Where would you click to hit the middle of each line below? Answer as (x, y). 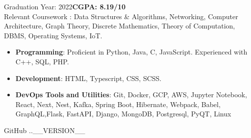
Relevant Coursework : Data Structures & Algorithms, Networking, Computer (121, 16)
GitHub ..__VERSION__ (45, 130)
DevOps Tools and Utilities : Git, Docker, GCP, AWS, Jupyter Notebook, (131, 95)
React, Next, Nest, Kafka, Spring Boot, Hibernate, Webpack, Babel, (118, 104)
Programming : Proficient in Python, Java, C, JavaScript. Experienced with (131, 52)
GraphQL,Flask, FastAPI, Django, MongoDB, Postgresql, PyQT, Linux (123, 114)
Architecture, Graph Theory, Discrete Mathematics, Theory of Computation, (120, 26)
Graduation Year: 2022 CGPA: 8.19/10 (65, 6)
